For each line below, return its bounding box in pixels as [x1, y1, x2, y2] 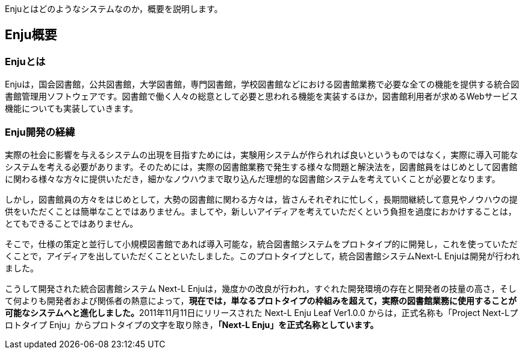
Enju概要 [5, 27, 57, 43]
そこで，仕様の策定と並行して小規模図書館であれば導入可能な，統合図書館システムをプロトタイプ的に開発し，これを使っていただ [5, 238, 518, 249]
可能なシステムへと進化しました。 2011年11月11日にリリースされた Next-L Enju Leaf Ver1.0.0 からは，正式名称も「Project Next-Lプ [5, 307, 518, 318]
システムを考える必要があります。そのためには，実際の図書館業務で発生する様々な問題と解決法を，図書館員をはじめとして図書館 [5, 161, 518, 172]
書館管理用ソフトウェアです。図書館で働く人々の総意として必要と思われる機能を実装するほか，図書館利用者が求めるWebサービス [5, 91, 518, 102]
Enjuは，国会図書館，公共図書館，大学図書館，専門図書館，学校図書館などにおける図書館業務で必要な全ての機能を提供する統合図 [5, 79, 520, 90]
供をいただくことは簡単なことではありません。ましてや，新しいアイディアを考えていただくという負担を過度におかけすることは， [5, 206, 517, 217]
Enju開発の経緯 [5, 125, 75, 138]
